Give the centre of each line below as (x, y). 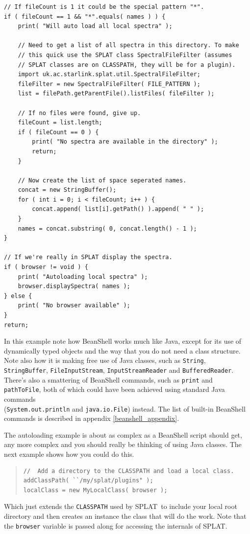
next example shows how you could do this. (69, 454)
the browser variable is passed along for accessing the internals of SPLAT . (116, 525)
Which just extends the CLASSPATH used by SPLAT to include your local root (121, 506)
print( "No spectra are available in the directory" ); (125, 142)
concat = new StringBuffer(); (67, 190)
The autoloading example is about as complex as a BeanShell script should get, (123, 434)
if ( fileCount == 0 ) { (58, 132)
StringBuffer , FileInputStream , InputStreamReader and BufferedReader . (119, 370)
